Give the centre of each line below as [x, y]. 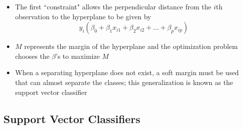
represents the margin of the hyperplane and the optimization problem [131, 46]
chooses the [32, 56]
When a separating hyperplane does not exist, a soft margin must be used [127, 72]
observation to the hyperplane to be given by [83, 16]
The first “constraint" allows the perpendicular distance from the [113, 6]
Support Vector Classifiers [72, 118]
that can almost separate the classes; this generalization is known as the [124, 82]
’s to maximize [78, 56]
